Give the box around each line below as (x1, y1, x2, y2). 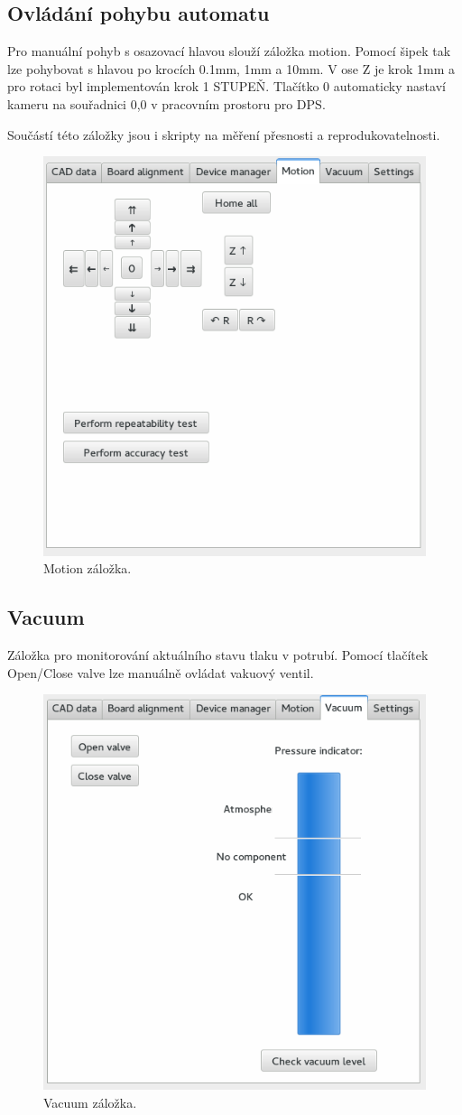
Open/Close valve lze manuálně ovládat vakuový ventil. (7, 663, 314, 682)
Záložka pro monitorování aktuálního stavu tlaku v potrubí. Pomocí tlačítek (7, 646, 429, 664)
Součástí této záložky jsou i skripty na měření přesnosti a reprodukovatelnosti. (7, 125, 440, 144)
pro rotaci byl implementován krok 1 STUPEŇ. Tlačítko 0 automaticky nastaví (7, 77, 446, 96)
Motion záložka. (43, 559, 132, 578)
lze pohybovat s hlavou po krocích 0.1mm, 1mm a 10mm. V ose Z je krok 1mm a (7, 59, 455, 78)
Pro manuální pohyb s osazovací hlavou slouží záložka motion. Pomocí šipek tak (7, 42, 451, 60)
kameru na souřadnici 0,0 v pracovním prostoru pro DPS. (7, 94, 326, 113)
